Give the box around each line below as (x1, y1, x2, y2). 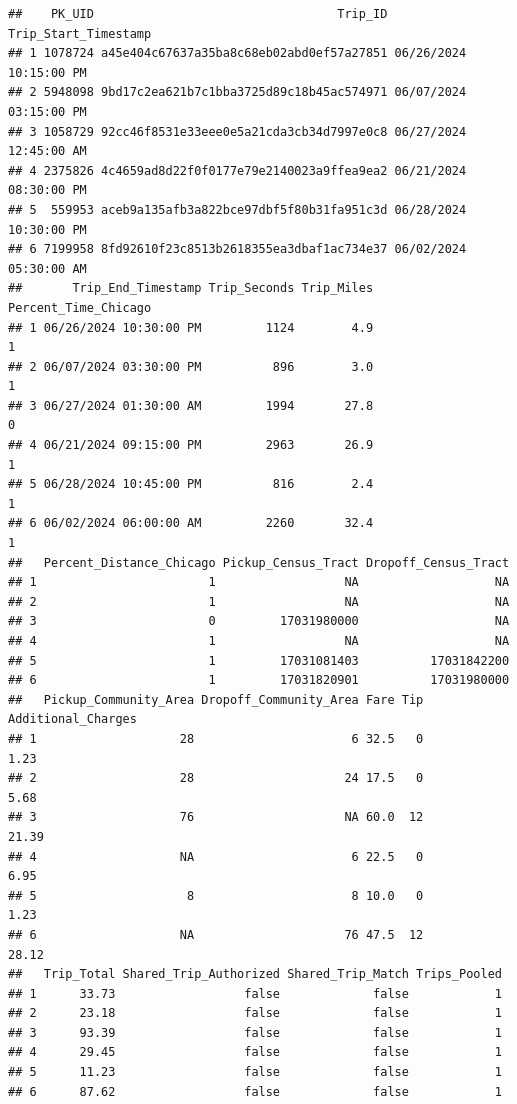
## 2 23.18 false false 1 (8, 1006, 502, 1021)
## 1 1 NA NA (8, 575, 510, 590)
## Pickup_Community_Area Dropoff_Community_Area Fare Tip (8, 692, 424, 707)
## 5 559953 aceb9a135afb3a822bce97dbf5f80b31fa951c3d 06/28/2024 (8, 202, 467, 217)
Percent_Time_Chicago (8, 300, 152, 315)
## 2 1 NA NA (8, 594, 510, 609)
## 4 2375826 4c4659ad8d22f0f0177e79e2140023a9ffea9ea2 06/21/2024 (8, 163, 467, 178)
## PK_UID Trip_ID (8, 7, 388, 21)
